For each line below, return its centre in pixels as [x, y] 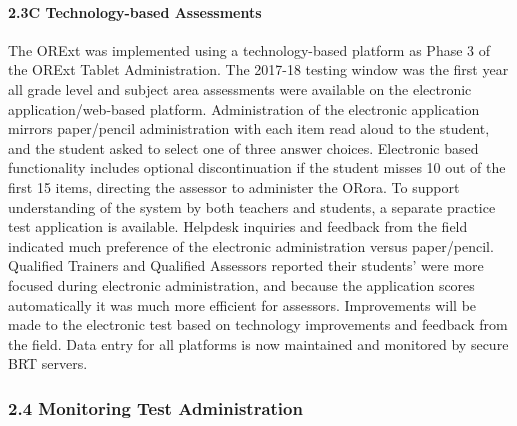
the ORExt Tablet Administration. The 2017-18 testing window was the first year [258, 69]
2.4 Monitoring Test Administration [155, 407]
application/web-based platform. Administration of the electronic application [244, 108]
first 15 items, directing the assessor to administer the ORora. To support [234, 186]
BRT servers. [48, 363]
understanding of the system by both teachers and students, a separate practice [252, 206]
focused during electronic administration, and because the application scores [241, 284]
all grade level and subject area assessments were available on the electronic [240, 88]
